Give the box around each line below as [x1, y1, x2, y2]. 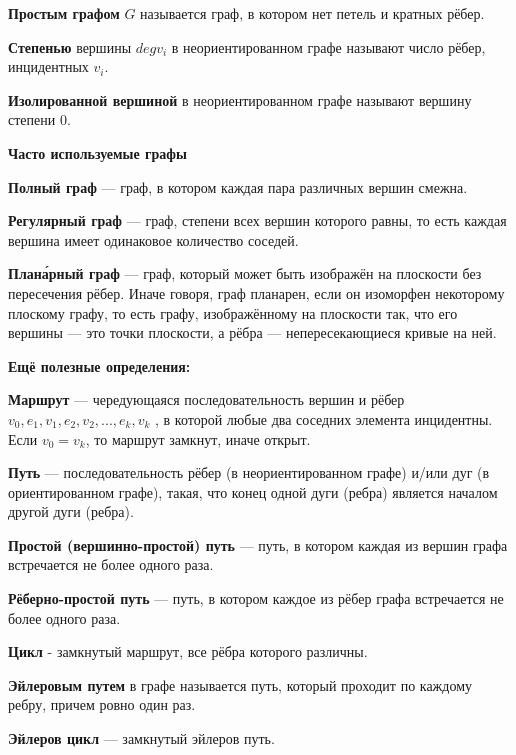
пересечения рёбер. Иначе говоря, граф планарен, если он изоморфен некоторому [8, 282, 505, 303]
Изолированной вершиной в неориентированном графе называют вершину [8, 89, 472, 110]
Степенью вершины [8, 36, 132, 57]
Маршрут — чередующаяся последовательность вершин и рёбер [8, 389, 405, 410]
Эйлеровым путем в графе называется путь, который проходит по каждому [8, 674, 472, 695]
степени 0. [8, 109, 71, 130]
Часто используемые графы [8, 142, 187, 163]
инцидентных [8, 56, 89, 77]
